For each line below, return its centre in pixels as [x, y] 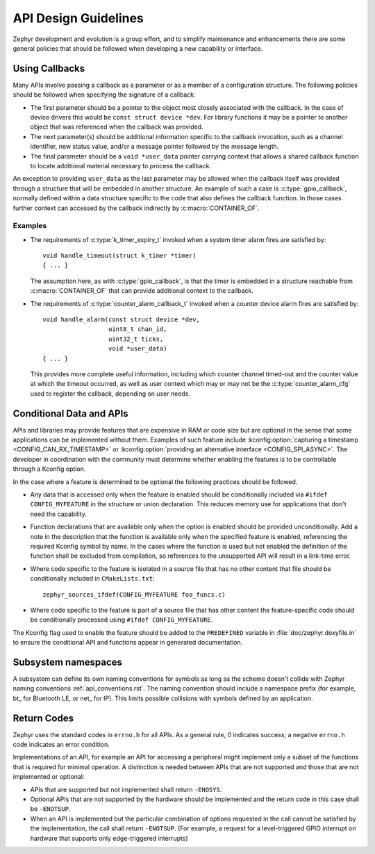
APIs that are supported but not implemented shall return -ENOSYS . [126, 789]
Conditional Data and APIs [70, 413]
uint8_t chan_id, [137, 329]
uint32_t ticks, [136, 339]
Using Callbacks [49, 69]
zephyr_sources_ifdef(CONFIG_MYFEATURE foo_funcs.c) [134, 594]
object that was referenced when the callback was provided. [117, 127]
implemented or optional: [49, 777]
